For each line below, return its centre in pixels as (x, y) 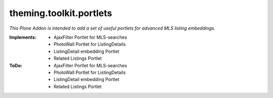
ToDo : (16, 65)
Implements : (23, 37)
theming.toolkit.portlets (61, 13)
